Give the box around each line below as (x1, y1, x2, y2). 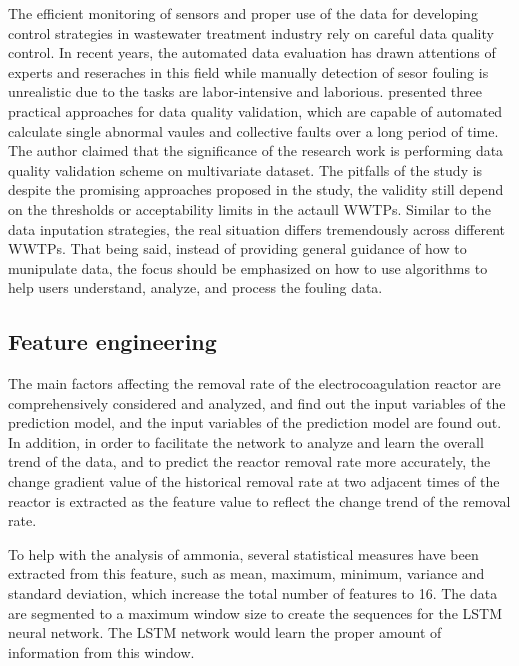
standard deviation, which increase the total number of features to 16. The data (8, 583, 498, 604)
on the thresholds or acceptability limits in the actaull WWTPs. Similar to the (8, 198, 491, 219)
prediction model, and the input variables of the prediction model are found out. (8, 412, 502, 433)
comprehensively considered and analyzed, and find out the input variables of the (8, 392, 506, 413)
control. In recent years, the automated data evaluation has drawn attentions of (8, 42, 496, 63)
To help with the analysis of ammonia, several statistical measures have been (8, 543, 479, 564)
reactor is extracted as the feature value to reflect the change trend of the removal (8, 490, 511, 511)
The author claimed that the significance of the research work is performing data (8, 140, 504, 161)
